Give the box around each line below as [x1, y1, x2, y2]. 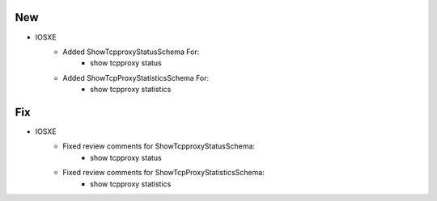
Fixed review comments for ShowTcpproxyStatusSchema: [62, 141, 255, 151]
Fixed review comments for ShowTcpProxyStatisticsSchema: [62, 168, 265, 178]
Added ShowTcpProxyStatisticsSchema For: [62, 73, 210, 82]
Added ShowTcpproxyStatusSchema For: [62, 47, 200, 57]
